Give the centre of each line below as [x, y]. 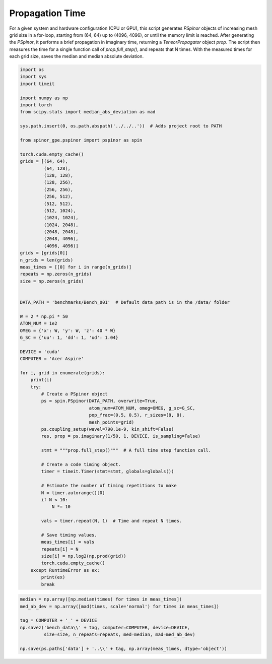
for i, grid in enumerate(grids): [62, 373]
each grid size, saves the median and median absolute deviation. [77, 56]
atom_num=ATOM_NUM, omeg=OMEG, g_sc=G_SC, [142, 408]
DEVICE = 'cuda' [40, 352]
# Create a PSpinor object [74, 394]
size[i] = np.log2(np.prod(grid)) [84, 556]
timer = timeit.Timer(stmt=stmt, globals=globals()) [108, 472]
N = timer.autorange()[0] [73, 493]
